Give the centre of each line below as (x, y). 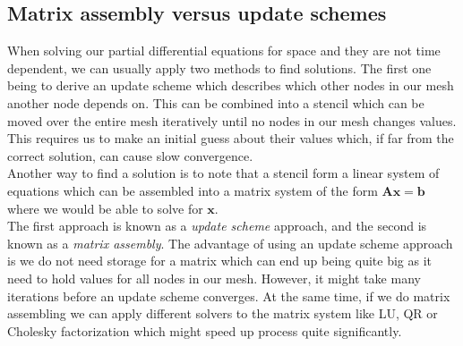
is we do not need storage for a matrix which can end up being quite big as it (219, 261)
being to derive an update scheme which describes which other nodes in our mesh (231, 85)
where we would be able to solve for (105, 208)
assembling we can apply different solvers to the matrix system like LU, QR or (223, 313)
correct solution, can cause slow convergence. (130, 155)
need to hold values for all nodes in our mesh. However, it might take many (214, 278)
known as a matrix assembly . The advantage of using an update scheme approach (230, 243)
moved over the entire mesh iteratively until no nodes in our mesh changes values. (232, 120)
